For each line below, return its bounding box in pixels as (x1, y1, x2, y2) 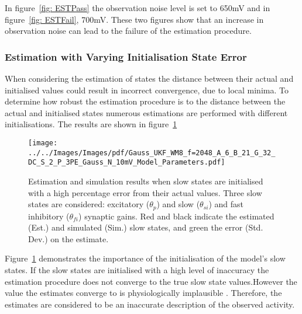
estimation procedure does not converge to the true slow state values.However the (5, 275, 297, 287)
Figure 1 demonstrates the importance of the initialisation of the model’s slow (5, 252, 286, 264)
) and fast (208, 198, 244, 210)
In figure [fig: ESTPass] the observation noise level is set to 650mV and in (5, 2, 270, 13)
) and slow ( (156, 198, 200, 210)
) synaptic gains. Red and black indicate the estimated (78, 210, 274, 222)
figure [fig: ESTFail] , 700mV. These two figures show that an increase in (5, 13, 264, 25)
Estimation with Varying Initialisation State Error (5, 49, 247, 64)
